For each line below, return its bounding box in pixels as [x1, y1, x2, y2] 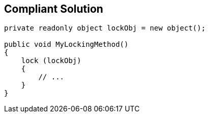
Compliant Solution [4, 3, 103, 15]
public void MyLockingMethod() [4, 40, 129, 49]
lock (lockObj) [21, 56, 81, 65]
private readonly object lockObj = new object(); [4, 24, 206, 33]
